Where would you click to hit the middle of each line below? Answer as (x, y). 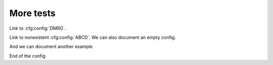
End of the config (27, 56)
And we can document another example (51, 47)
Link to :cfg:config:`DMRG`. (38, 28)
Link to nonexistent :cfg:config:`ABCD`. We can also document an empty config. (93, 37)
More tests (32, 13)
